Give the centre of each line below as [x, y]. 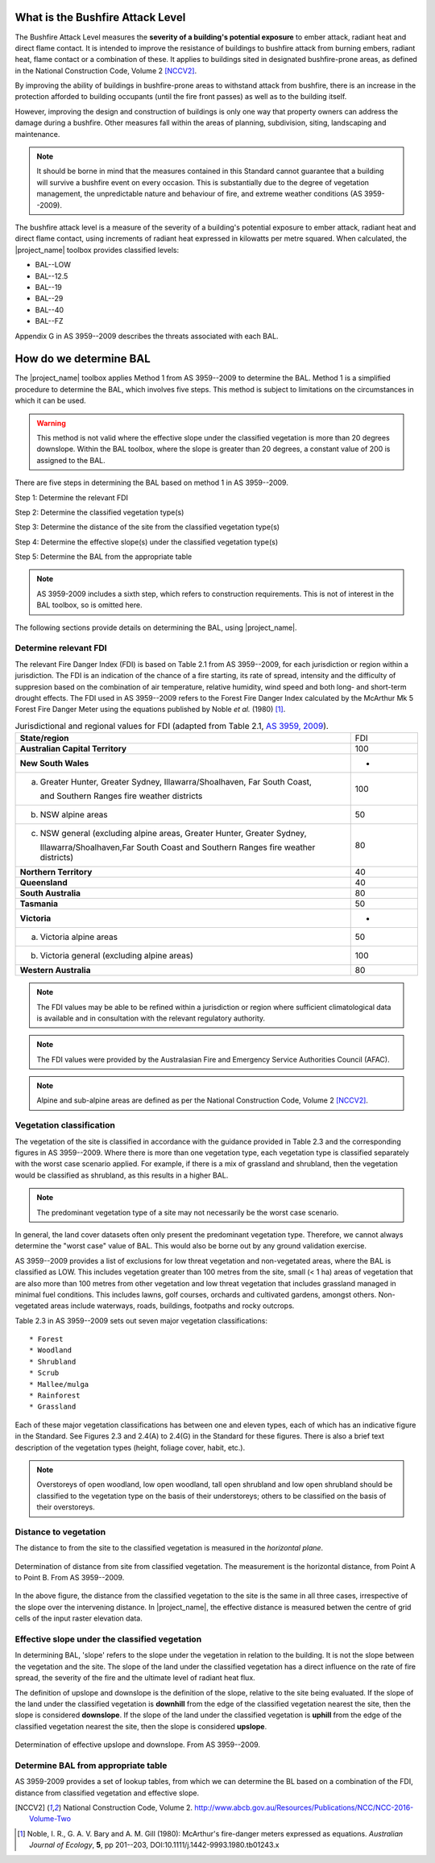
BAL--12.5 [52, 276]
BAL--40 [50, 309]
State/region [44, 739]
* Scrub [44, 1373]
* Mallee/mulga [59, 1384]
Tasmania [39, 904]
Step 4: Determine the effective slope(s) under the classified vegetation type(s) [147, 542]
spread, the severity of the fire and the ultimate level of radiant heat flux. [135, 1678]
